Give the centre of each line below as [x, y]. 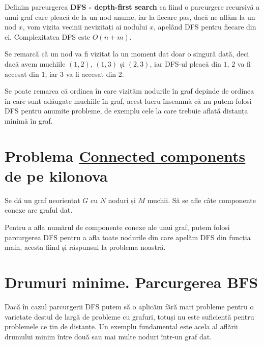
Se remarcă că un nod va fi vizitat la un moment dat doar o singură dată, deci [127, 54]
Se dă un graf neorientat [42, 200]
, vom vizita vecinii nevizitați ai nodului [85, 27]
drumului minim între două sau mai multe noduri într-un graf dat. [108, 336]
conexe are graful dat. [39, 210]
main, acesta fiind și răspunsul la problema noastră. [85, 247]
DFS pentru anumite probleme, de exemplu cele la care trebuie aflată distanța [126, 111]
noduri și [122, 200]
